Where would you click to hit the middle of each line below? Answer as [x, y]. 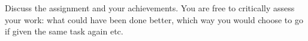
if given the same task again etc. [64, 31]
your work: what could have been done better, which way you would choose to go [154, 19]
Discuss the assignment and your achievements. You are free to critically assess [150, 8]
